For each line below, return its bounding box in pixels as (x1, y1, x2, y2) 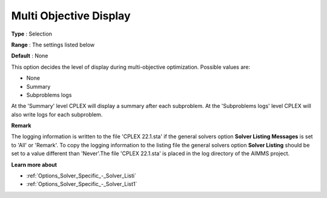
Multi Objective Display (11, 9, 131, 22)
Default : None (11, 52, 48, 60)
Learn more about (11, 161, 58, 168)
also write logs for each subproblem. (11, 110, 103, 118)
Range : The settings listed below (11, 41, 95, 48)
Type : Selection (11, 30, 53, 37)
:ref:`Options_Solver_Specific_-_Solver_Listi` (26, 172, 136, 179)
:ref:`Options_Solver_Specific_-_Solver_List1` (26, 180, 137, 188)
